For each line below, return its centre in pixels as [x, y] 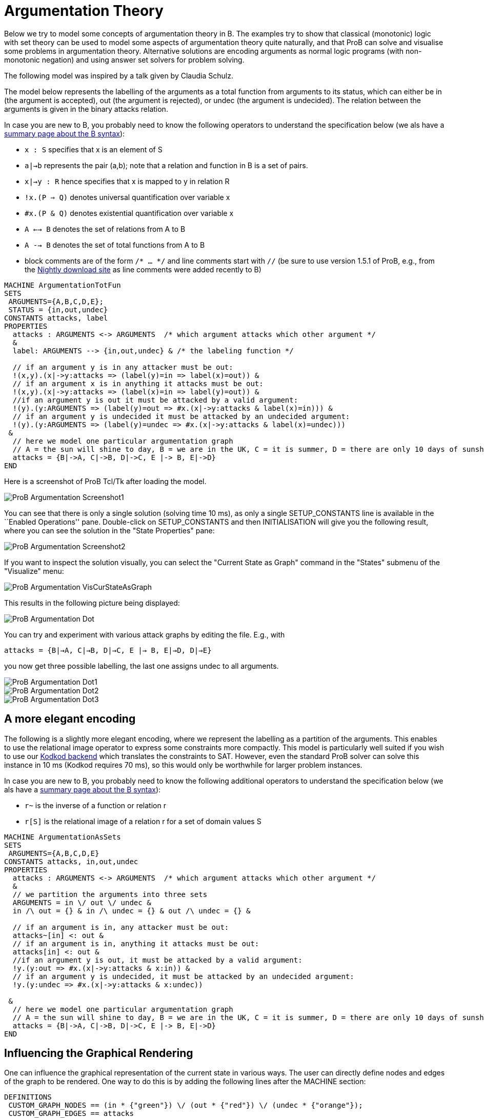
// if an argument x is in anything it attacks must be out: [138, 383]
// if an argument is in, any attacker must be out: [121, 927]
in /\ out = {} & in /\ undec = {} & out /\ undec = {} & [132, 911]
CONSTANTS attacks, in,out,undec [71, 861]
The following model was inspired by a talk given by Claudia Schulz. [119, 75]
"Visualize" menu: [34, 571]
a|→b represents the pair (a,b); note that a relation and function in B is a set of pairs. [166, 165]
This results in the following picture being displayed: [92, 603]
